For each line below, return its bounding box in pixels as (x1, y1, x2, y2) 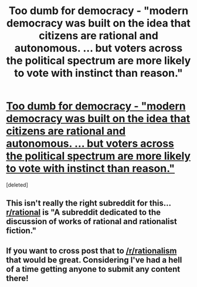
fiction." (6, 226, 37, 236)
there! (6, 273, 29, 283)
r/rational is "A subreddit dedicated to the (6, 207, 161, 218)
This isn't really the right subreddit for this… (6, 198, 171, 208)
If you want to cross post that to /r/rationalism (6, 245, 177, 256)
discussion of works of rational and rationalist (6, 217, 177, 227)
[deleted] (6, 181, 28, 188)
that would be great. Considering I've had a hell (6, 255, 182, 265)
